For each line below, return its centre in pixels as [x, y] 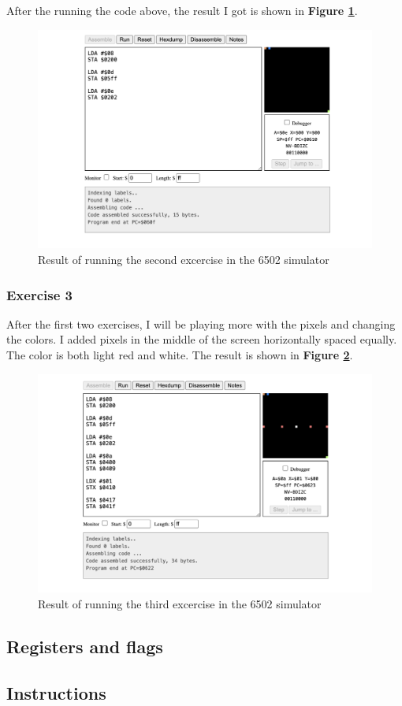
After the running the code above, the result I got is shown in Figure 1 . [182, 10]
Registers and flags [85, 647]
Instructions [56, 692]
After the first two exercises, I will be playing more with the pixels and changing [201, 323]
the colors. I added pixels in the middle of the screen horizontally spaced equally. [202, 339]
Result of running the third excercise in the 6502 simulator [180, 604]
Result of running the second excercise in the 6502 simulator [184, 260]
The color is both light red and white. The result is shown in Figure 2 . [180, 355]
